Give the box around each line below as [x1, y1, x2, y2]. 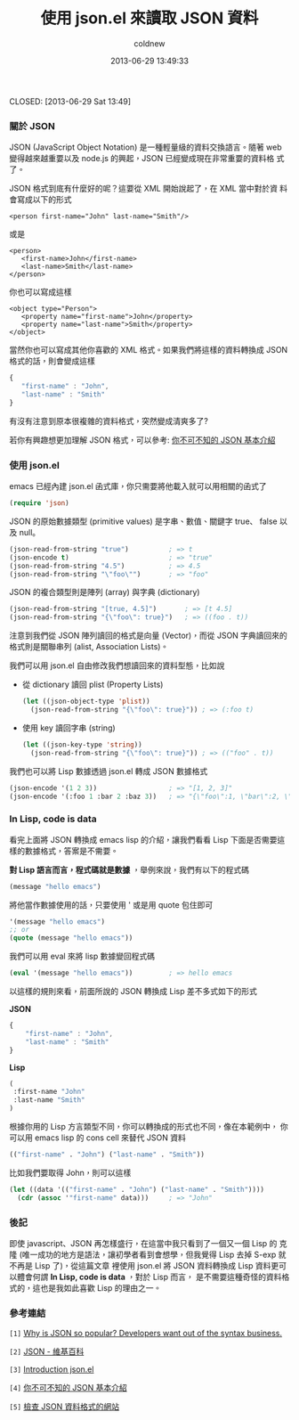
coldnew [133, 37, 166, 49]
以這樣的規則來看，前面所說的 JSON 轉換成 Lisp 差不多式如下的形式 [9, 986, 258, 997]
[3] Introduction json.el [9, 1364, 94, 1375]
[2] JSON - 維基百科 [9, 1346, 85, 1357]
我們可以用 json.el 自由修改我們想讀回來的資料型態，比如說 [9, 660, 225, 671]
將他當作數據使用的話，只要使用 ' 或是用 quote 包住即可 [9, 899, 214, 910]
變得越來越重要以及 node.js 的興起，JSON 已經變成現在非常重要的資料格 [9, 153, 275, 164]
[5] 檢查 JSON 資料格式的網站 [9, 1401, 120, 1412]
